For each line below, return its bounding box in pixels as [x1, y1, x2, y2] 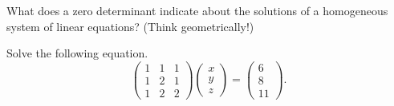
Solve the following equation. [6, 45, 148, 61]
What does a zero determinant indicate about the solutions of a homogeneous [6, 2, 388, 18]
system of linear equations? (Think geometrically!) [6, 18, 254, 34]
